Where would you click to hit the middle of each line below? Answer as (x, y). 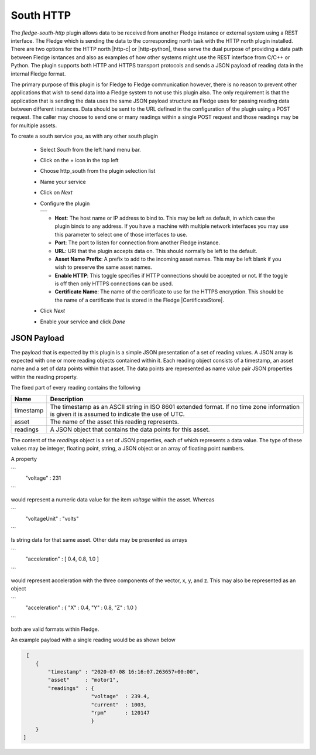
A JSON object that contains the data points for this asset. (130, 429)
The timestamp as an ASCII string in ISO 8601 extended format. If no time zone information (175, 406)
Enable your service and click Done (83, 322)
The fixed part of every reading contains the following (75, 388)
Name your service (63, 182)
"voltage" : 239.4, (121, 696)
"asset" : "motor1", (83, 680)
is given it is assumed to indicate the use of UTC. (117, 414)
